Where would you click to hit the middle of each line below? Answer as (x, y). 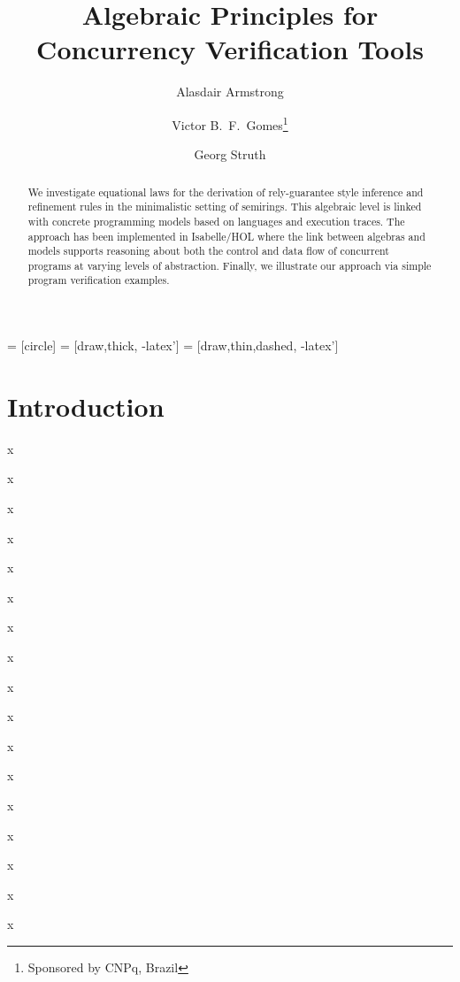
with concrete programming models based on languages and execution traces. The (216, 221)
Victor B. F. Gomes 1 (230, 123)
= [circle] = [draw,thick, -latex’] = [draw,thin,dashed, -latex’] (173, 345)
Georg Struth (230, 154)
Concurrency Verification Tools (230, 49)
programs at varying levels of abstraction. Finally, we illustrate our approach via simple (230, 265)
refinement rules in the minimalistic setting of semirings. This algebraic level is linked (225, 207)
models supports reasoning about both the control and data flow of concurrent (208, 251)
